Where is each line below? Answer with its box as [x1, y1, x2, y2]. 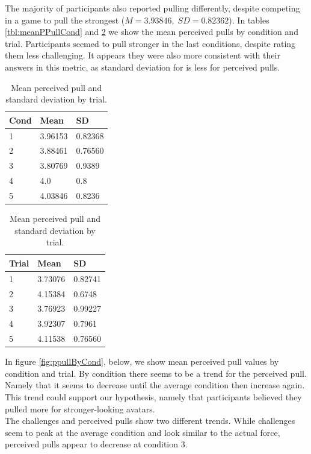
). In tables [229, 13, 269, 26]
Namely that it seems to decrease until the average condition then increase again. [5, 379, 305, 391]
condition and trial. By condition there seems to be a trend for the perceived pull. [5, 367, 307, 379]
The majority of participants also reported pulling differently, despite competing [5, 2, 300, 14]
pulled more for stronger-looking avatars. [5, 402, 155, 415]
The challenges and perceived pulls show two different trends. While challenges [5, 414, 295, 427]
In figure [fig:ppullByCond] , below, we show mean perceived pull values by [5, 355, 279, 368]
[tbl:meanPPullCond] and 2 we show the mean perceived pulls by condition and [5, 25, 298, 38]
